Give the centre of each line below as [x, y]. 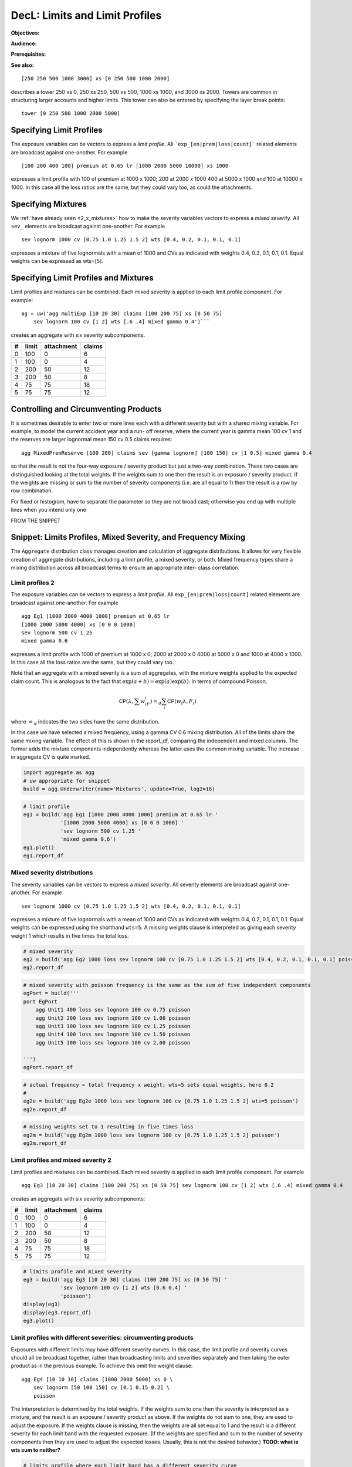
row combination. [32, 491]
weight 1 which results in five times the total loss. [70, 935]
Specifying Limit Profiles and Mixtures [82, 278]
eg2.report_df [43, 968]
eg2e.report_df [45, 1109]
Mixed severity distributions [52, 873]
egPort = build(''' [51, 993]
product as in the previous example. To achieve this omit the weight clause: [102, 1366]
